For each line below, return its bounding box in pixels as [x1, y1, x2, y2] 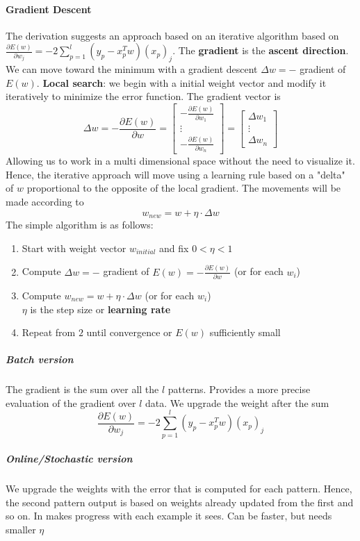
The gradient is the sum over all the [6, 382, 159, 397]
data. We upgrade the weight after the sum [145, 395, 329, 410]
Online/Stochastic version [6, 451, 133, 466]
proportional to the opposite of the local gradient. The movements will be [26, 181, 341, 195]
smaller [6, 522, 36, 536]
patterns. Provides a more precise [167, 382, 311, 397]
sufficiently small [209, 325, 281, 340]
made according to [6, 194, 84, 209]
